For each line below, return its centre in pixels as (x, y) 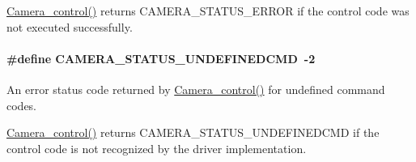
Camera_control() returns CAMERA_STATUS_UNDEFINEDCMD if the (193, 132)
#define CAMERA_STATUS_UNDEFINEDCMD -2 (161, 58)
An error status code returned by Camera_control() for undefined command (196, 89)
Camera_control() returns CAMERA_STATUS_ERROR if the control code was (208, 11)
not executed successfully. (70, 26)
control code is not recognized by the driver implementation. (157, 148)
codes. (22, 105)
